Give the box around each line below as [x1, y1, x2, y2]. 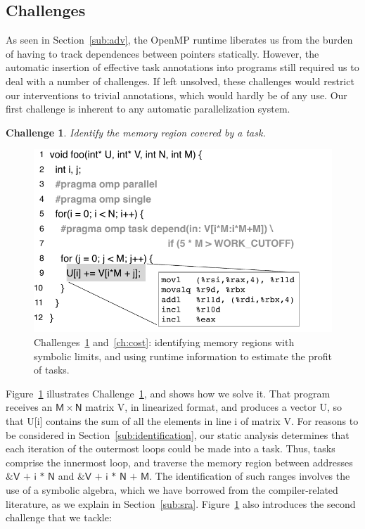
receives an [6, 400, 53, 414]
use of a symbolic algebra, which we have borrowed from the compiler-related [6, 482, 338, 497]
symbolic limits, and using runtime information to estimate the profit [34, 348, 332, 363]
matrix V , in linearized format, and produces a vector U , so [85, 400, 342, 414]
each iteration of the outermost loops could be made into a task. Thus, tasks [6, 441, 335, 456]
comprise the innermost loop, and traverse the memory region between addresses [6, 454, 353, 469]
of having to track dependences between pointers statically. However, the [6, 46, 319, 60]
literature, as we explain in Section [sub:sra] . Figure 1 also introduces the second [6, 496, 356, 511]
